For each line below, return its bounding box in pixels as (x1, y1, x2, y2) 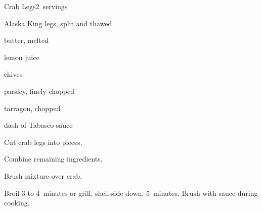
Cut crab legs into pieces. (4, 136, 82, 147)
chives (4, 69, 23, 79)
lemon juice (4, 51, 39, 62)
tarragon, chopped (4, 102, 61, 113)
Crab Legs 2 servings (4, 1, 68, 11)
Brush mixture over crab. (4, 170, 82, 181)
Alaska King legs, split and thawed (4, 18, 112, 28)
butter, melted (4, 35, 49, 45)
